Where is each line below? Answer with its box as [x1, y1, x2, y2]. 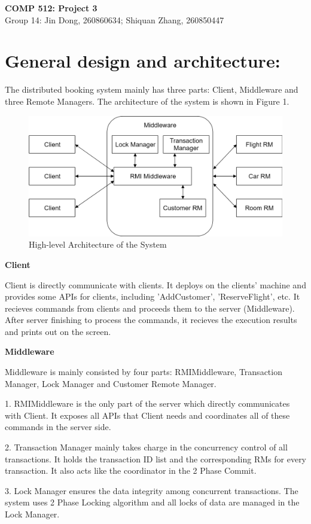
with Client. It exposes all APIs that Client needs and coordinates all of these [5, 409, 290, 421]
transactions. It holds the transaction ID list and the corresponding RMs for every [5, 452, 307, 465]
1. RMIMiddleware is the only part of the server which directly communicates [5, 397, 290, 410]
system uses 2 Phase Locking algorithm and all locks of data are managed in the [5, 496, 300, 508]
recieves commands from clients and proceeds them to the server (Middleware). [5, 301, 295, 314]
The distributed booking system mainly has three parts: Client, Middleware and [5, 83, 298, 96]
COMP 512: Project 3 [5, 2, 97, 14]
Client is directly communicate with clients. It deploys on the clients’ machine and [5, 278, 306, 291]
